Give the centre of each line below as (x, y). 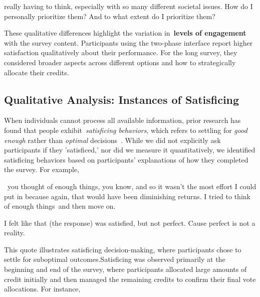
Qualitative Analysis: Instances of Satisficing (122, 99)
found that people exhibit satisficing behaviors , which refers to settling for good (126, 130)
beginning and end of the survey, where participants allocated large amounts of (125, 269)
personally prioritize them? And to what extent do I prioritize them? (110, 16)
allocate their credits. (37, 72)
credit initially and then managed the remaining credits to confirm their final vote (130, 279)
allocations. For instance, (42, 289)
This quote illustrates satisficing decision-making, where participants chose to (123, 249)
